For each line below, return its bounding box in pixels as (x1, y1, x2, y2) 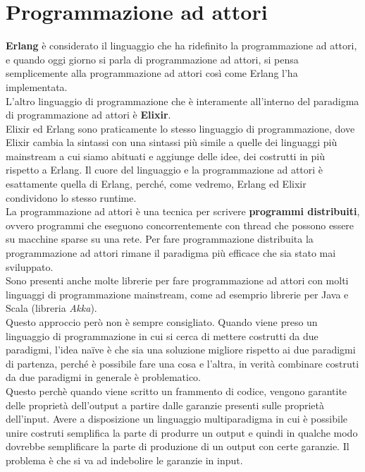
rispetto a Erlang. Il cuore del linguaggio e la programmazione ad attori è (6, 162, 323, 177)
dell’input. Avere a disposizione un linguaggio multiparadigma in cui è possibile (6, 411, 347, 426)
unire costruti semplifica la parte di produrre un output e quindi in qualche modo (6, 425, 358, 440)
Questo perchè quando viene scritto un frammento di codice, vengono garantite (6, 383, 347, 398)
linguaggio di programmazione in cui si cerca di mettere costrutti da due (6, 328, 318, 343)
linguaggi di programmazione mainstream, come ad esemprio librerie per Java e (6, 286, 349, 301)
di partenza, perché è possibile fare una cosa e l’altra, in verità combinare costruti (6, 356, 359, 370)
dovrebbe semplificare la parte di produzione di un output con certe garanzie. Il (6, 439, 349, 454)
